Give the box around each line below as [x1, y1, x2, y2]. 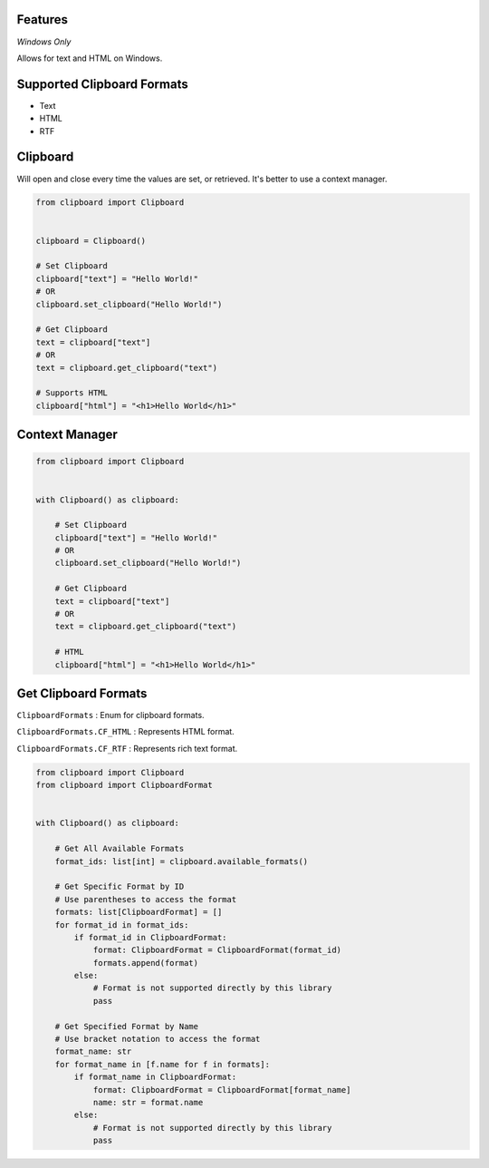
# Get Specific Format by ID [54, 881, 185, 892]
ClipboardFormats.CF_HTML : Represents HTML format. [16, 726, 235, 737]
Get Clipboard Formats [16, 686, 148, 701]
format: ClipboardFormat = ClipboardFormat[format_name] [92, 1085, 351, 1095]
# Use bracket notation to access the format [54, 1034, 261, 1045]
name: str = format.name [92, 1097, 204, 1107]
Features [16, 12, 68, 27]
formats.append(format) [92, 958, 199, 968]
